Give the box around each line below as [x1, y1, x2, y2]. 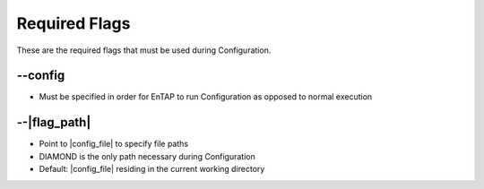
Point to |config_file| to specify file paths [39, 139, 188, 150]
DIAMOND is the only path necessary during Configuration [39, 150, 255, 161]
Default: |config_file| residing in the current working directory [39, 164, 265, 175]
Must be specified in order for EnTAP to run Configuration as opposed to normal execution [39, 91, 373, 102]
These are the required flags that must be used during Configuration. [16, 45, 272, 56]
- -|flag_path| [16, 115, 91, 130]
